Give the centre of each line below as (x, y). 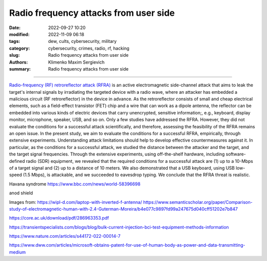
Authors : (19, 62)
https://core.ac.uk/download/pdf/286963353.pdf (59, 218)
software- (236, 154)
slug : (14, 55)
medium (17, 252)
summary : (20, 69)
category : (20, 48)
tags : (15, 41)
